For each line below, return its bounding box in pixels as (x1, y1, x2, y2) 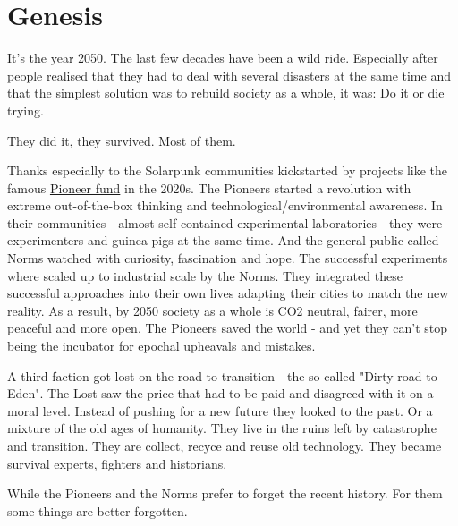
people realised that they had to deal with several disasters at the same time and (7, 65, 451, 84)
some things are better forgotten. (7, 501, 188, 520)
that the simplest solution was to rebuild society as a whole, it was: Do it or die (7, 83, 445, 102)
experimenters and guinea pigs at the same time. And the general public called (7, 231, 439, 250)
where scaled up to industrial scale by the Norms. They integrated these (7, 266, 403, 284)
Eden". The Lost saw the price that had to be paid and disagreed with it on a (7, 384, 434, 403)
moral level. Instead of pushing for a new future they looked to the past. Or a (7, 401, 433, 420)
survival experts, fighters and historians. (7, 454, 227, 472)
